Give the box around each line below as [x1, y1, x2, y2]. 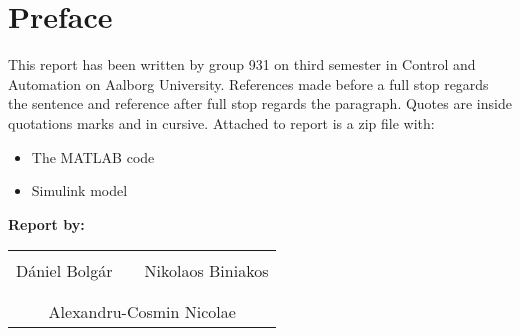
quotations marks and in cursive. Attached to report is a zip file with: [8, 112, 435, 133]
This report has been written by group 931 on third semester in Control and [8, 54, 476, 75]
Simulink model [31, 180, 128, 201]
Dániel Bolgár [16, 259, 113, 283]
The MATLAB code [31, 146, 155, 167]
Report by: [8, 213, 85, 234]
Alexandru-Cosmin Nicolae [48, 300, 236, 324]
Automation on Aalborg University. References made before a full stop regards [8, 73, 489, 94]
